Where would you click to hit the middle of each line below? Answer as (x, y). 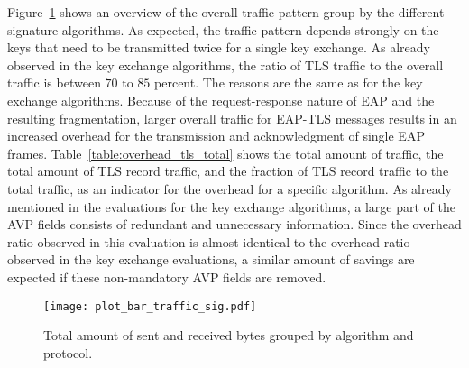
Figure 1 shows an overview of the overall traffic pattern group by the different (226, 12)
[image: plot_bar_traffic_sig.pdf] (150, 306)
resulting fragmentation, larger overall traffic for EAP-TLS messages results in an (232, 118)
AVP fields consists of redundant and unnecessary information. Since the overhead (234, 224)
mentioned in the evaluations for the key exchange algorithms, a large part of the (231, 206)
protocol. (68, 352)
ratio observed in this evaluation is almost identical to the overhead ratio (209, 241)
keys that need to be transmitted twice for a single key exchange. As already (219, 47)
